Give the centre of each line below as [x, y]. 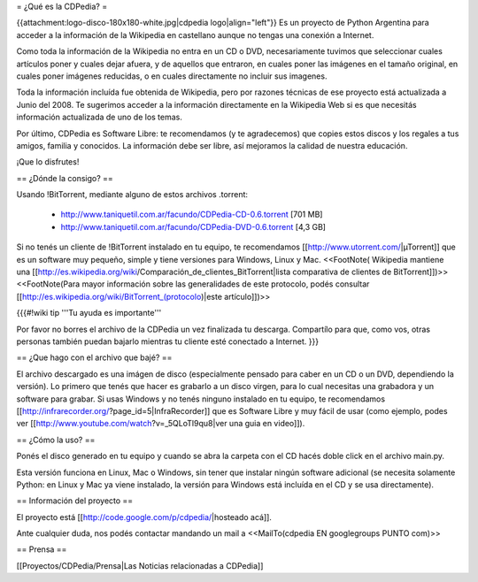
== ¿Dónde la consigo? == [65, 178]
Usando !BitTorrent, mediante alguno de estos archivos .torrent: [132, 195]
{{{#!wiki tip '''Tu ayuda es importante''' [89, 313]
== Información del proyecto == [75, 501]
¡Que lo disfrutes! [48, 162]
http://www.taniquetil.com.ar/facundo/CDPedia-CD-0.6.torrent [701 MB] [192, 214]
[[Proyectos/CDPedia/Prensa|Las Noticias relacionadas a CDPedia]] [140, 565]
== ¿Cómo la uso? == [56, 440]
